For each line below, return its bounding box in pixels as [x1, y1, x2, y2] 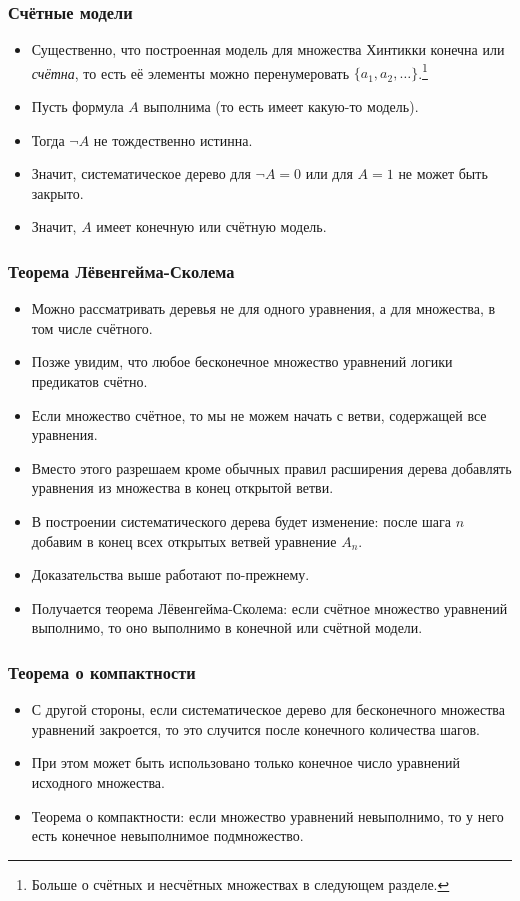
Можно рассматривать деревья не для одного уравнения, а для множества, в [31, 298, 496, 319]
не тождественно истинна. [93, 129, 253, 150]
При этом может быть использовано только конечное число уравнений [31, 752, 460, 773]
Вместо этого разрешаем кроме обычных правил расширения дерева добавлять [31, 457, 512, 478]
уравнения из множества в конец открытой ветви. [31, 477, 334, 498]
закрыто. [31, 182, 84, 203]
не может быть [398, 163, 488, 184]
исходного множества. [31, 771, 165, 792]
